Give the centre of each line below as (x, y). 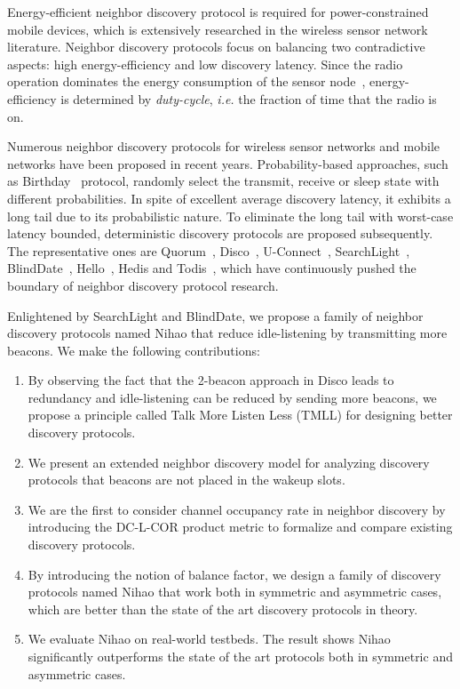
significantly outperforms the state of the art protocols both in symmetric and (240, 656)
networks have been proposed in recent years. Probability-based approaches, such (228, 163)
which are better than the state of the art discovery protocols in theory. (223, 609)
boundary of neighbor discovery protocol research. (143, 285)
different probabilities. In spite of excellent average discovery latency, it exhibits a (229, 198)
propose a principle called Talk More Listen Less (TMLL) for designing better (240, 415)
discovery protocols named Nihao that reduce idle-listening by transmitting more (227, 333)
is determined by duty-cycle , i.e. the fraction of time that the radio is (249, 98)
